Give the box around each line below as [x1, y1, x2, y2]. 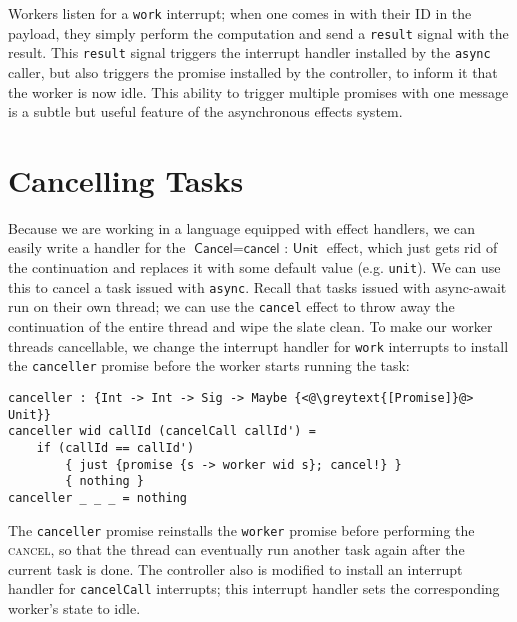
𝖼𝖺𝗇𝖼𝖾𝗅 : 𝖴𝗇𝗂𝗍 [243, 242, 319, 257]
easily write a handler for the [8, 237, 186, 258]
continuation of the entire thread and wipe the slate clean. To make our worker [8, 316, 493, 337]
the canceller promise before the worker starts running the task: [8, 355, 410, 376]
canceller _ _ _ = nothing [8, 490, 187, 505]
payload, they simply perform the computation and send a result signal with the [8, 22, 509, 43]
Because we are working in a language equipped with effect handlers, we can [8, 217, 476, 238]
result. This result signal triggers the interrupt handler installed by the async [8, 42, 491, 63]
